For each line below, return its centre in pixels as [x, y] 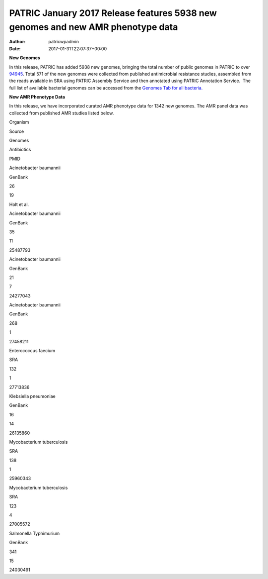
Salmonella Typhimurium [34, 533]
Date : [15, 48]
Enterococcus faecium [32, 351]
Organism [19, 122]
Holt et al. [19, 204]
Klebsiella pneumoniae [32, 396]
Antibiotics [20, 150]
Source [17, 131]
